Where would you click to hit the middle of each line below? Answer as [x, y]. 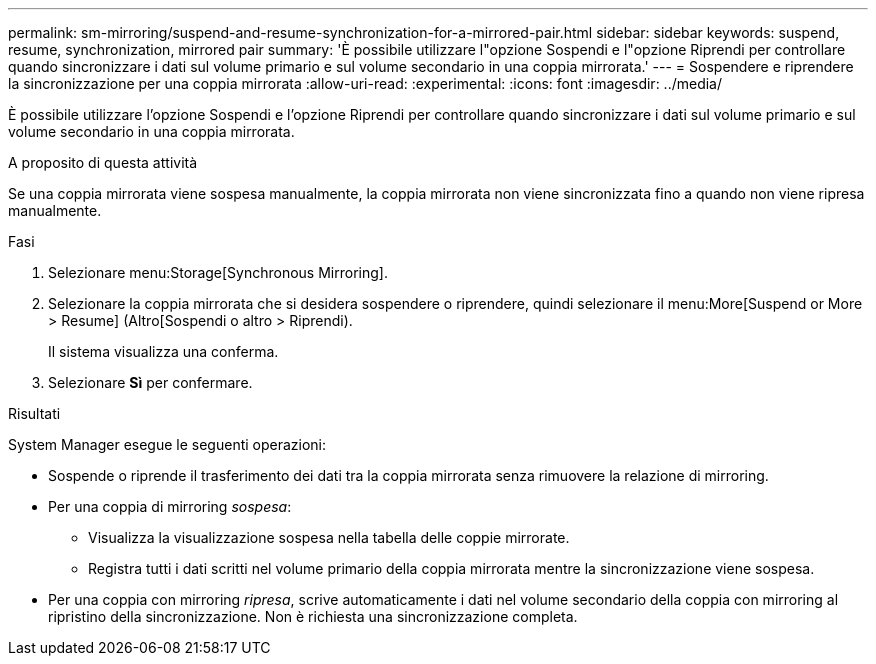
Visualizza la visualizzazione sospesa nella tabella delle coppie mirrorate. [329, 537]
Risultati [34, 413]
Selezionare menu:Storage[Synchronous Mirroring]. [218, 272]
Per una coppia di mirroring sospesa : [170, 506]
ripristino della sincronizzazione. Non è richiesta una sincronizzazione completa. [313, 616]
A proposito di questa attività [103, 162]
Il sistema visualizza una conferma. [163, 351]
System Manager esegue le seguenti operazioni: [167, 444]
